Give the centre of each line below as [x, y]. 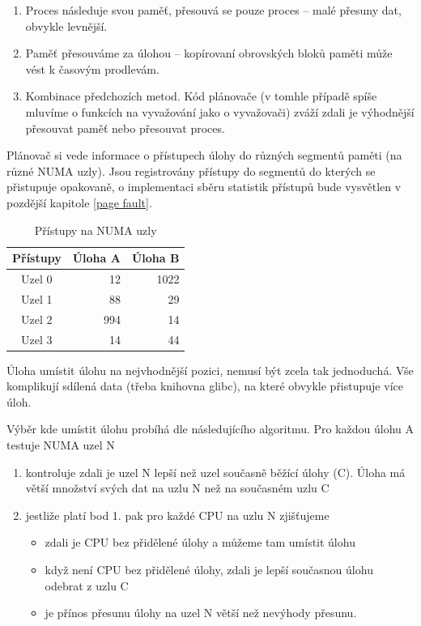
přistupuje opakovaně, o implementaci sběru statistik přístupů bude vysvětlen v [204, 187]
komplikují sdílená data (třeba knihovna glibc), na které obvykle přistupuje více [205, 386]
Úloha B [155, 258]
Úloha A [96, 258]
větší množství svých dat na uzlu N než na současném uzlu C [177, 488]
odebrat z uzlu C [87, 585]
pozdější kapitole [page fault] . [79, 202]
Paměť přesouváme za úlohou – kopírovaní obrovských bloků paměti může [209, 53]
